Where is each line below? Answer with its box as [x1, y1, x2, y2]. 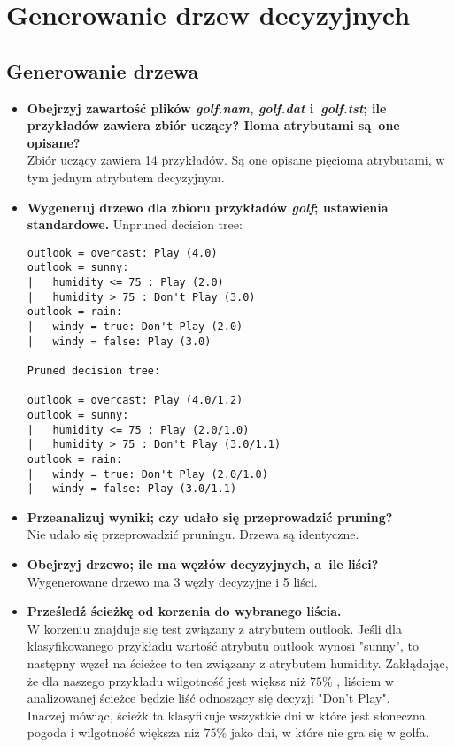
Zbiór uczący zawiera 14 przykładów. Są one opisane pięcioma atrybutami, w [27, 150, 445, 169]
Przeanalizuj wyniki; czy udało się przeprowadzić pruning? [27, 507, 393, 526]
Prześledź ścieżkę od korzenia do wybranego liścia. [27, 602, 342, 620]
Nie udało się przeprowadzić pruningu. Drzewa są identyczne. [27, 525, 359, 543]
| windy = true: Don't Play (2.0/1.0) [27, 467, 268, 481]
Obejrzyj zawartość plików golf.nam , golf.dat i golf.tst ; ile [27, 98, 387, 117]
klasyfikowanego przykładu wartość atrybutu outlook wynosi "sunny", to [27, 636, 420, 655]
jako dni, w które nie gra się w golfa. [230, 723, 429, 742]
